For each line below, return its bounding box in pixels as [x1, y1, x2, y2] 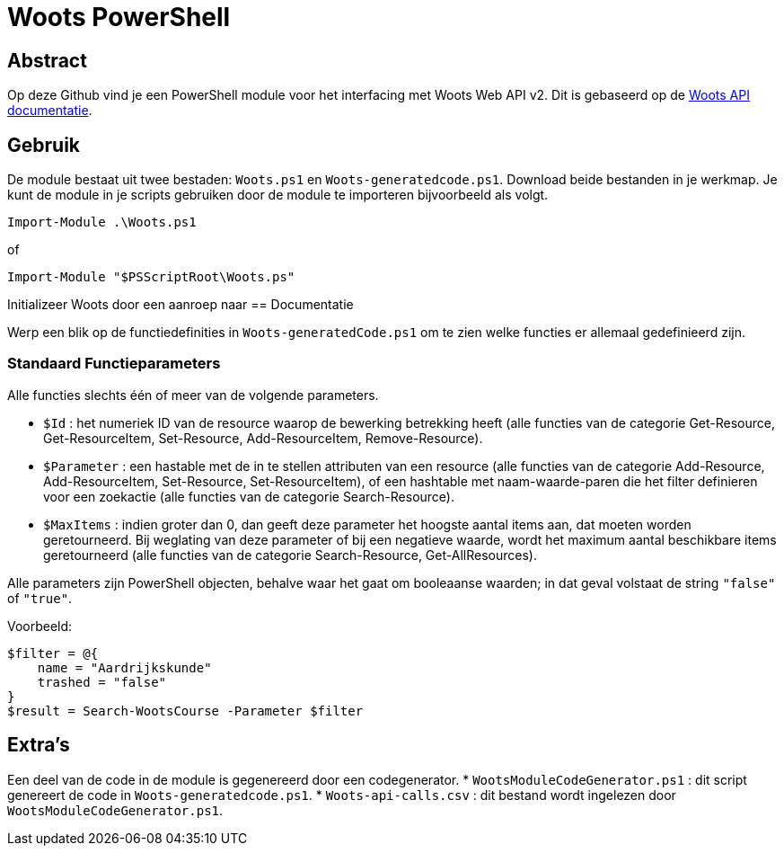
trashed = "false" [37, 674, 167, 689]
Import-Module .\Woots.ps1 [7, 215, 197, 230]
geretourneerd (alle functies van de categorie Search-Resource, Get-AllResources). [43, 546, 537, 563]
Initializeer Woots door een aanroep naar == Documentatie [7, 297, 354, 313]
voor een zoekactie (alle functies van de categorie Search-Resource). [43, 488, 454, 504]
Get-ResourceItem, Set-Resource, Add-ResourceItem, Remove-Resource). [43, 430, 483, 446]
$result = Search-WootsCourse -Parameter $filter [7, 703, 364, 718]
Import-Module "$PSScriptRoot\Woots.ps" [7, 270, 295, 285]
